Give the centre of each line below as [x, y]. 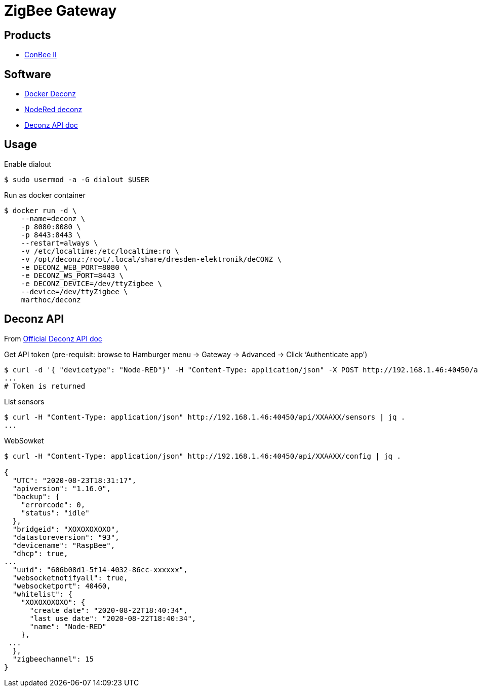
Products [28, 35]
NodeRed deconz [53, 110]
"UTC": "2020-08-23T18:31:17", [74, 480]
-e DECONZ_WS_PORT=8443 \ [72, 275]
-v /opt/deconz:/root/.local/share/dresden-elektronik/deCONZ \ [151, 259]
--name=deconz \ [53, 218]
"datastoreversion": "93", [66, 537]
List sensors [24, 401]
